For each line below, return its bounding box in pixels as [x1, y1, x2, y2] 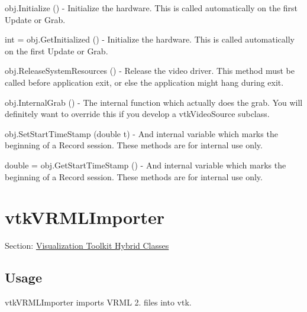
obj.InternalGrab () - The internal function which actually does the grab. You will [5, 96, 303, 108]
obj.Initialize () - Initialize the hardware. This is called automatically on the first [5, 2, 298, 14]
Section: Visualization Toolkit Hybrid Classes [5, 239, 169, 252]
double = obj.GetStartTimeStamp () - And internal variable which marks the [5, 158, 286, 171]
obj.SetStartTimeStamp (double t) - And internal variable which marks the [5, 127, 278, 139]
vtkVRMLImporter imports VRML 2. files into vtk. [5, 296, 192, 308]
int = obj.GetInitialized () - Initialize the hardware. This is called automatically [5, 33, 295, 45]
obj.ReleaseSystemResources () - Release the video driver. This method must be [5, 64, 295, 77]
